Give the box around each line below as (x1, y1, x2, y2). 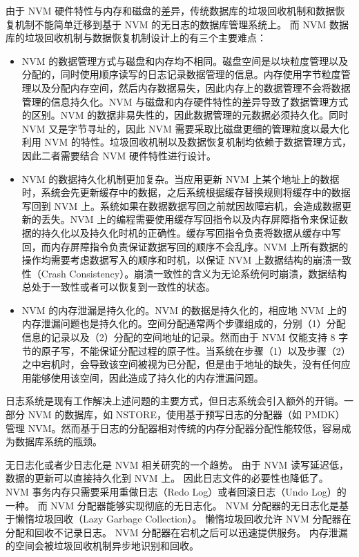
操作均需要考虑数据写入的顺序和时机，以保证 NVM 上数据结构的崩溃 (21, 253, 332, 267)
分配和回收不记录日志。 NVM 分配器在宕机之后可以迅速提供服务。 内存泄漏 (6, 525, 348, 539)
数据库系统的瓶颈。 (14, 434, 102, 449)
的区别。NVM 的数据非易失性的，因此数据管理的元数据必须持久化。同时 (21, 108, 349, 122)
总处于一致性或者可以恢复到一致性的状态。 (21, 280, 215, 294)
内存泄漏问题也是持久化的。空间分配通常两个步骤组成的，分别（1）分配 (21, 316, 346, 331)
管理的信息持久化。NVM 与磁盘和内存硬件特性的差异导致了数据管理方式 (21, 94, 349, 108)
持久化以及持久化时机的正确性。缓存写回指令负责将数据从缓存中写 (41, 225, 341, 240)
